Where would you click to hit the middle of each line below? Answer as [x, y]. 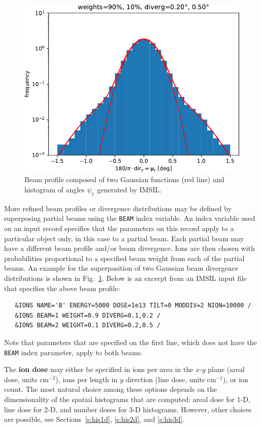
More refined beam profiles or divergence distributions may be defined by [118, 208]
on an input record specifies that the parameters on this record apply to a [119, 228]
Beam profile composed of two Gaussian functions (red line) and [124, 179]
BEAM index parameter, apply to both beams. [74, 352]
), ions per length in [87, 379]
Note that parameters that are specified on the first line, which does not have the [130, 342]
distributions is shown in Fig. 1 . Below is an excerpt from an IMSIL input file [125, 278]
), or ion [236, 379]
